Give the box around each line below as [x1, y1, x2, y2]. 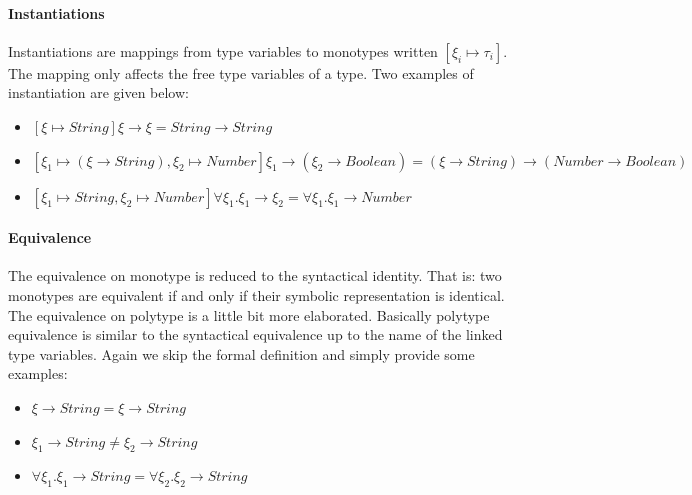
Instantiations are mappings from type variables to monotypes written [8, 40, 438, 61]
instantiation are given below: [8, 82, 189, 103]
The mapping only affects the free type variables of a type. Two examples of [8, 62, 474, 83]
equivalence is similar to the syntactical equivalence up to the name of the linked [8, 324, 503, 345]
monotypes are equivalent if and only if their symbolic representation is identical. [8, 284, 505, 305]
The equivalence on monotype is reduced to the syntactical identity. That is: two [8, 265, 502, 286]
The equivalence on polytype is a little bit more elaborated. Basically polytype [8, 304, 490, 325]
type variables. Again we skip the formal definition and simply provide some [8, 343, 475, 364]
